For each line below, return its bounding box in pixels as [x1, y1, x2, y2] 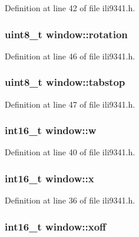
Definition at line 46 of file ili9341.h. [5, 49, 135, 62]
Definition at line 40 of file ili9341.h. [5, 146, 135, 158]
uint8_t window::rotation [5, 26, 128, 41]
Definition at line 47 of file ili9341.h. [5, 98, 135, 110]
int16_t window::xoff [5, 219, 107, 233]
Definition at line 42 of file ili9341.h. [5, 2, 135, 14]
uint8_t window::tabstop [5, 75, 125, 89]
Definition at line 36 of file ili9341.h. [5, 194, 135, 206]
